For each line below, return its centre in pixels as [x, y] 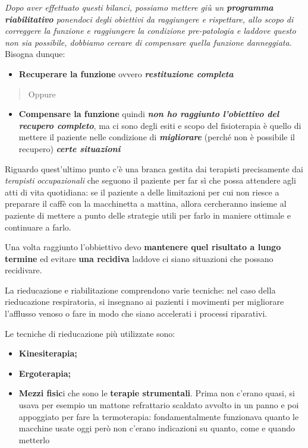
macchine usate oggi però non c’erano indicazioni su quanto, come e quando [157, 428]
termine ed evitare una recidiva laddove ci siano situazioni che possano [139, 258]
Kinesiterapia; [48, 353]
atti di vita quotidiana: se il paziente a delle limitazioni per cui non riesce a [142, 192]
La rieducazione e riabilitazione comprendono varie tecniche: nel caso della [140, 290]
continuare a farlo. [38, 227]
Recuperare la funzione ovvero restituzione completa [126, 73]
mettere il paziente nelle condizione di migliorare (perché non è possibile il [157, 137]
